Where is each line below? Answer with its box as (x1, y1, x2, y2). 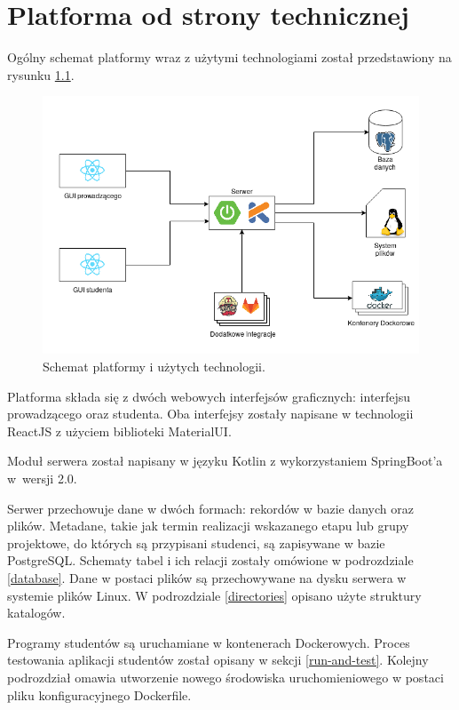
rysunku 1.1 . (7, 65, 75, 84)
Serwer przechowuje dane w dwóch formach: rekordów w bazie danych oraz (7, 499, 414, 517)
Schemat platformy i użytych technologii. (43, 357, 265, 376)
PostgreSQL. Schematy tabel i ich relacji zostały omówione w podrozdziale (7, 551, 414, 570)
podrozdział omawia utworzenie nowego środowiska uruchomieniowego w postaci (7, 667, 444, 686)
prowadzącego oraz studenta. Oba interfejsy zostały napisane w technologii (7, 404, 414, 423)
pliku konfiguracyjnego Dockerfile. (7, 685, 192, 704)
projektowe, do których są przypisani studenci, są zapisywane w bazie (7, 533, 385, 552)
